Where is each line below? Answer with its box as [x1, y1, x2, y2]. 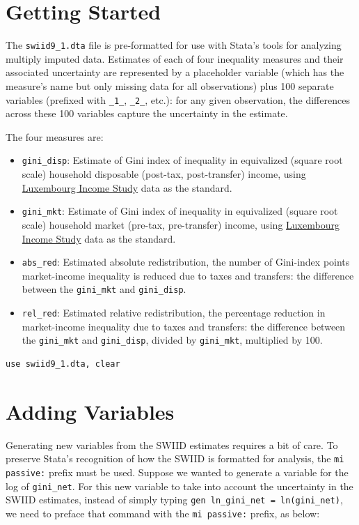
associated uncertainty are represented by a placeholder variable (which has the [6, 65, 344, 79]
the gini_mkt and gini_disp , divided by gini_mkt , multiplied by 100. [22, 333, 323, 347]
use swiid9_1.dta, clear [6, 358, 120, 369]
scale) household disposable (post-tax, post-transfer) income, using [22, 167, 306, 181]
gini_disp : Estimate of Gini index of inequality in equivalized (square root [22, 153, 343, 167]
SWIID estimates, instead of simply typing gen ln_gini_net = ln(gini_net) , [6, 492, 343, 507]
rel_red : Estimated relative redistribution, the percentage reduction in [22, 305, 326, 319]
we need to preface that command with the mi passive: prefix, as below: [6, 505, 320, 520]
